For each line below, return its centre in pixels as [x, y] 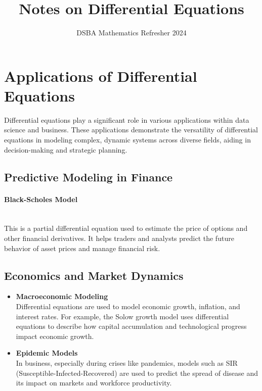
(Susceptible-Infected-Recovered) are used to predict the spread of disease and [137, 373]
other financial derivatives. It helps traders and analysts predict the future [119, 238]
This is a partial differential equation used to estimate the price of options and [126, 228]
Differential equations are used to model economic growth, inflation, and [128, 306]
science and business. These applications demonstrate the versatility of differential [131, 130]
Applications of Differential [101, 76]
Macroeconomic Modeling [62, 296]
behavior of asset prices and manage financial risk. [82, 248]
